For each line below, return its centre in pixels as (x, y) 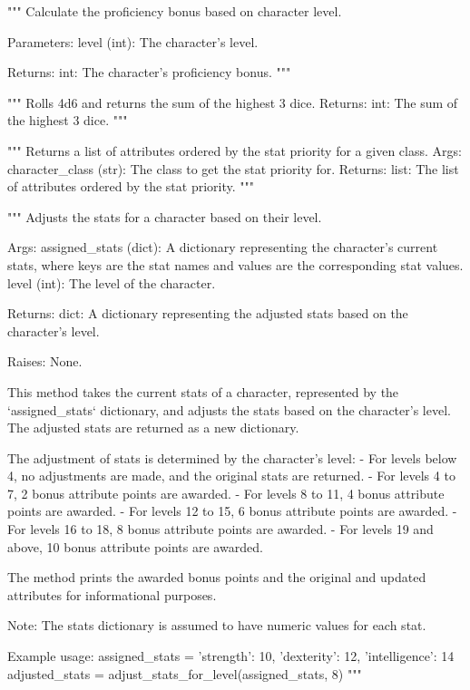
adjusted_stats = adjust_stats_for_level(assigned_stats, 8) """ (185, 673)
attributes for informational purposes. (112, 594)
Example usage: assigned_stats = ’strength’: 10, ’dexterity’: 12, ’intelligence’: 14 (231, 656)
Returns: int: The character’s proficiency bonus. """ (149, 72)
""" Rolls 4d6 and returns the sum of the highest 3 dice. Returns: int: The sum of (233, 102)
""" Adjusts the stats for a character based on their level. (165, 216)
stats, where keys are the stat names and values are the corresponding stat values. (235, 264)
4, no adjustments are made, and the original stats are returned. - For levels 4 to (231, 476)
